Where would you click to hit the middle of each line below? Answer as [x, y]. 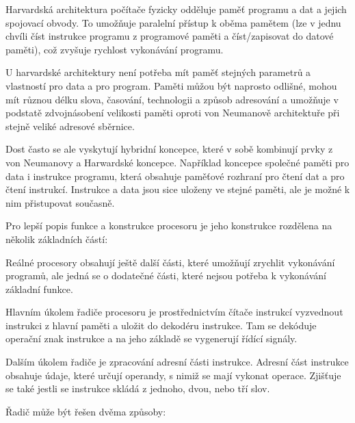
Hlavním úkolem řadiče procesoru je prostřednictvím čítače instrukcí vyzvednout [174, 312]
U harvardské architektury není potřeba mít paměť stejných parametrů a [158, 72]
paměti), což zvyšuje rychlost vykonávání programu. [115, 49]
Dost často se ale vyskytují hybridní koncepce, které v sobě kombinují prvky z [169, 149]
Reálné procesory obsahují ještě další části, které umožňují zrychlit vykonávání [170, 262]
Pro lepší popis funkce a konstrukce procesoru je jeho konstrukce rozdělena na [169, 226]
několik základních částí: [57, 239]
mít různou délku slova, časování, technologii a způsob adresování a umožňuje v [172, 99]
